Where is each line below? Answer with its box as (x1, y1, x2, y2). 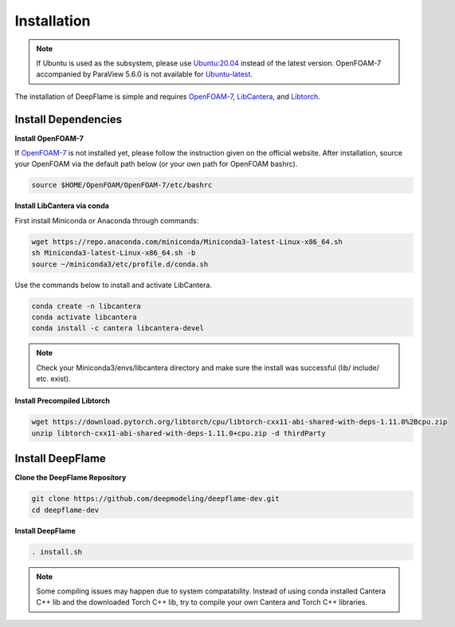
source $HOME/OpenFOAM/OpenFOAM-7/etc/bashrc (31, 180, 213, 190)
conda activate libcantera (31, 312, 137, 321)
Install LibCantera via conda (14, 201, 109, 211)
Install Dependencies (14, 112, 123, 126)
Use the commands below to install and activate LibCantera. (14, 280, 213, 290)
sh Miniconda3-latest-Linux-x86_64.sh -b (31, 248, 196, 258)
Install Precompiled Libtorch (14, 396, 111, 406)
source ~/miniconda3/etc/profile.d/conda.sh (31, 259, 209, 269)
